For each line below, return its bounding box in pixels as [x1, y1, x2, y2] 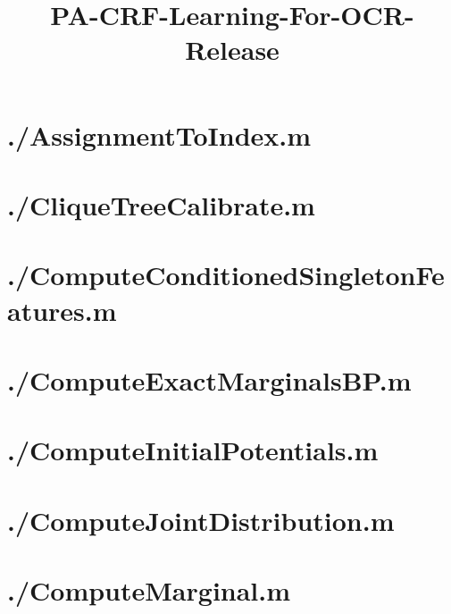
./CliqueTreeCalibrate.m [7, 186, 315, 223]
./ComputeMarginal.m [7, 572, 291, 608]
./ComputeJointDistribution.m [7, 501, 395, 538]
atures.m [7, 291, 117, 328]
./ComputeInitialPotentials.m [7, 432, 379, 468]
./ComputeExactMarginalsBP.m [7, 361, 412, 398]
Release [185, 31, 280, 68]
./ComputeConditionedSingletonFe [7, 257, 445, 293]
